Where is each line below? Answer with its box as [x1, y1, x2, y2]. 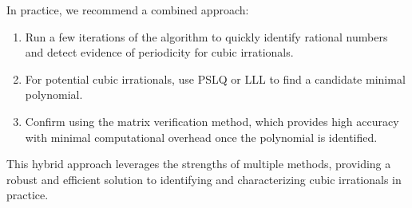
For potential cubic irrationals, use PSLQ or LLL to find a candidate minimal [25, 70, 406, 87]
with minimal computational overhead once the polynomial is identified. [25, 128, 378, 145]
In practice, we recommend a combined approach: [6, 2, 249, 18]
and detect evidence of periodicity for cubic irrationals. [25, 44, 294, 61]
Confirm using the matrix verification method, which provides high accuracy [25, 112, 399, 129]
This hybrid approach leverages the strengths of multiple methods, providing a [6, 155, 391, 172]
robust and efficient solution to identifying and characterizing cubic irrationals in [6, 171, 402, 187]
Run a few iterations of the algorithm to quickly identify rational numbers [25, 28, 388, 45]
